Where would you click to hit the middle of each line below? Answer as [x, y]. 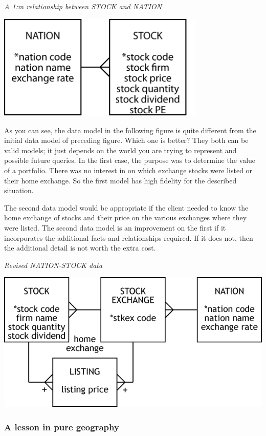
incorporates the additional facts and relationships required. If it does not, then [129, 237]
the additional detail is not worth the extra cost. [80, 248]
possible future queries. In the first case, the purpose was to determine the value [130, 160]
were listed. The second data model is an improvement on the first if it [115, 227]
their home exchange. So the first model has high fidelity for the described [120, 180]
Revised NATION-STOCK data [53, 265]
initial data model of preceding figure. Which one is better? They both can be [126, 140]
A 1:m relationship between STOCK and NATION [83, 6]
